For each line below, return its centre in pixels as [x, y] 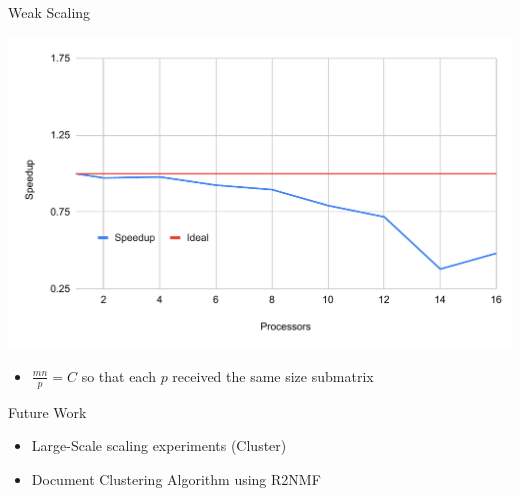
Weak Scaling [49, 12]
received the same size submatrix [273, 375]
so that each [118, 375]
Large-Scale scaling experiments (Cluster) [159, 445]
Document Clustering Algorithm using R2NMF [176, 478]
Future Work [47, 411]
